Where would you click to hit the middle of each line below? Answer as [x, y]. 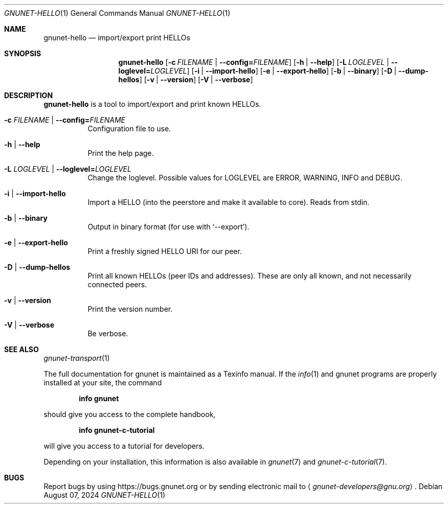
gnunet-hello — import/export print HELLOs [117, 38]
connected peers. [117, 284]
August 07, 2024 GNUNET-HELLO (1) [105, 495]
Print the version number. [130, 309]
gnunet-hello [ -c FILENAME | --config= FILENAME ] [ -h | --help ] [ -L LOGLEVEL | [254, 62]
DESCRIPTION [29, 95]
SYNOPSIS [23, 53]
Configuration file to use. [129, 129]
